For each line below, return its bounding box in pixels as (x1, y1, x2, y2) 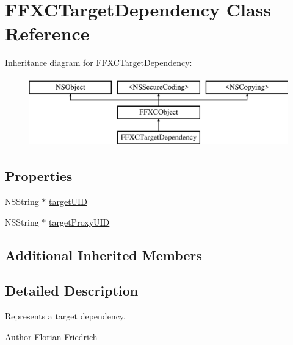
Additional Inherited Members (5, 245, 202, 264)
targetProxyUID (49, 215, 110, 228)
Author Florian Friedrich (5, 330, 98, 343)
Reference (5, 21, 90, 46)
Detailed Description (5, 281, 139, 300)
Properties (5, 166, 73, 185)
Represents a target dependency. (5, 310, 126, 322)
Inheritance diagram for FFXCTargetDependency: (5, 56, 192, 69)
